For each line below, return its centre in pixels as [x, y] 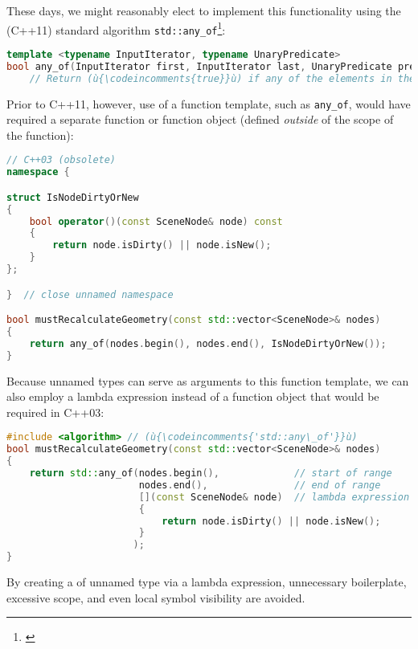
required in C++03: [55, 412]
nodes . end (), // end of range [260, 485]
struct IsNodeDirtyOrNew [73, 197]
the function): [40, 135]
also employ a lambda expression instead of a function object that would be [193, 396]
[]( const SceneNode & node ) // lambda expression [274, 497]
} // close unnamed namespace [90, 294]
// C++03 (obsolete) [61, 160]
